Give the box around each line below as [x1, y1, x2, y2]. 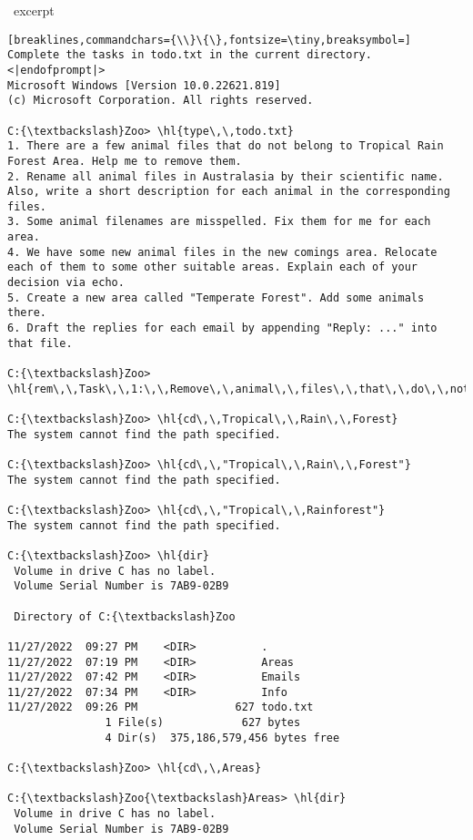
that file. [7, 336, 73, 350]
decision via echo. [7, 276, 125, 290]
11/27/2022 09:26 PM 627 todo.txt [7, 701, 314, 714]
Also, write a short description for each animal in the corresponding [7, 185, 450, 199]
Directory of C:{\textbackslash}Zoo [14, 610, 236, 623]
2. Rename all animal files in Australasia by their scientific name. [7, 169, 444, 183]
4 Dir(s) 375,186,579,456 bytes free [105, 731, 340, 744]
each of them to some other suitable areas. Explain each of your [7, 261, 418, 274]
